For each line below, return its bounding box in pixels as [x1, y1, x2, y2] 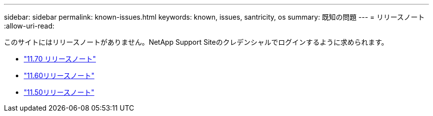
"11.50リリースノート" [24, 88, 94, 96]
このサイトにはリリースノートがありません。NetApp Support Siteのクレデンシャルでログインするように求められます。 [4, 38, 389, 46]
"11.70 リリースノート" [24, 55, 96, 63]
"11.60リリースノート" [24, 71, 94, 80]
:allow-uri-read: [4, 22, 55, 30]
